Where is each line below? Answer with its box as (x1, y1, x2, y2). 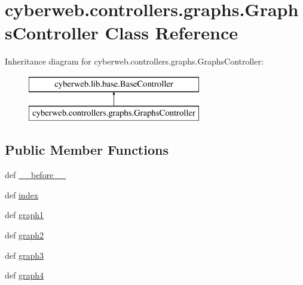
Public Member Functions (5, 140, 169, 159)
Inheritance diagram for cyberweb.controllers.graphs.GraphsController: (5, 55, 264, 68)
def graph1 (5, 209, 44, 221)
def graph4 (5, 269, 44, 281)
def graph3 (5, 249, 44, 261)
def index (5, 188, 39, 201)
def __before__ (5, 168, 66, 181)
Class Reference (105, 20, 238, 45)
